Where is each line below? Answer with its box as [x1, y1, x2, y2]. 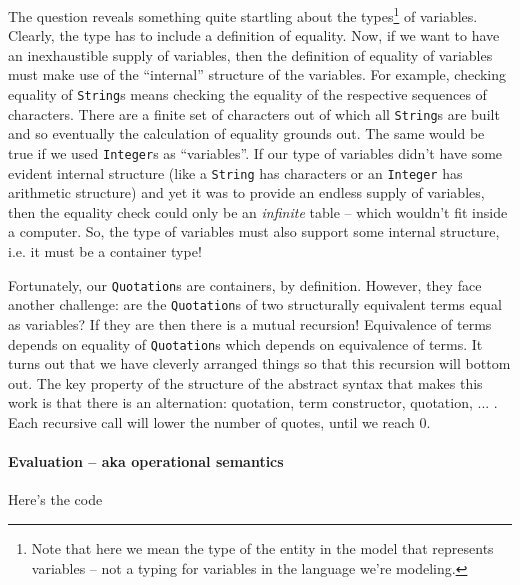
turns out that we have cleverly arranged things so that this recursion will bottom [8, 353, 511, 374]
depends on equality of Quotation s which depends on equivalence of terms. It [8, 333, 483, 354]
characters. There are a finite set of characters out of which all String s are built [8, 103, 500, 124]
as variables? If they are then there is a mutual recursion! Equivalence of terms [8, 313, 492, 334]
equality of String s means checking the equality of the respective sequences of [8, 84, 487, 105]
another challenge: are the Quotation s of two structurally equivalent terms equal [8, 294, 502, 315]
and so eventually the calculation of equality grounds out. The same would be [8, 123, 485, 144]
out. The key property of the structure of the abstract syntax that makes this [8, 372, 483, 393]
